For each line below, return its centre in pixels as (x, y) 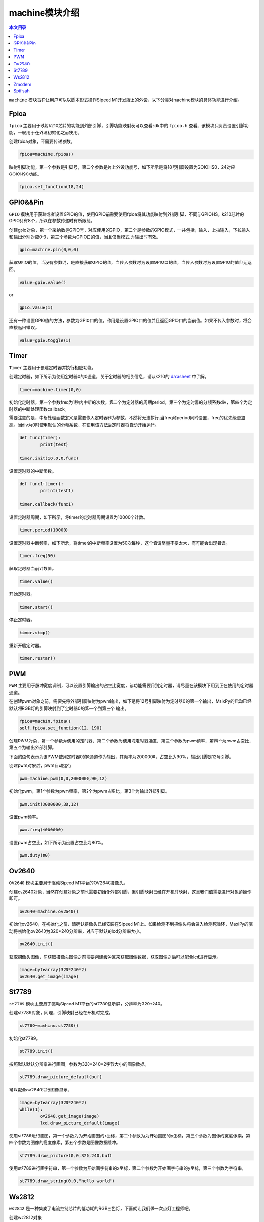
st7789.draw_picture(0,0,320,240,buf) (66, 1156)
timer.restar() (37, 658)
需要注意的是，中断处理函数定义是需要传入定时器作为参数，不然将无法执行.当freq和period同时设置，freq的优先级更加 (127, 418)
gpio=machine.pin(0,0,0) (49, 250)
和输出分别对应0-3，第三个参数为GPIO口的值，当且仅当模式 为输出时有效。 (85, 237)
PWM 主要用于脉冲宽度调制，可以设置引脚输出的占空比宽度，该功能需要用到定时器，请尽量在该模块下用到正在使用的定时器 (131, 686)
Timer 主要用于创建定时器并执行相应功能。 (53, 368)
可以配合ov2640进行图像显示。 (41, 1090)
